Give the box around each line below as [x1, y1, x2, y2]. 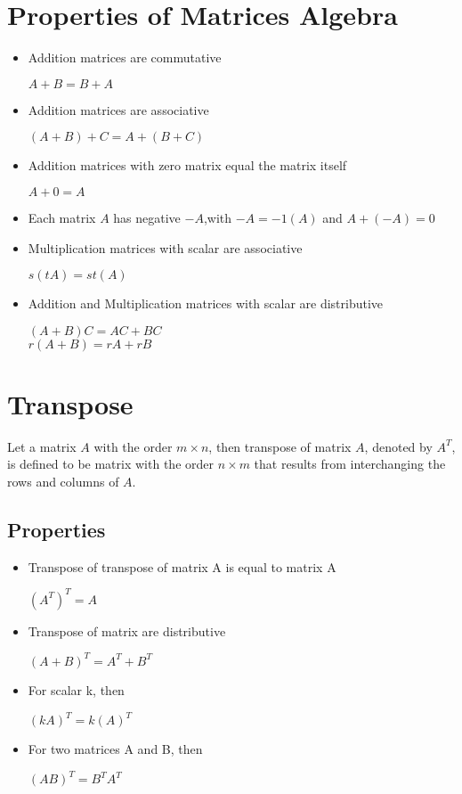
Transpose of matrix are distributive [28, 621, 226, 640]
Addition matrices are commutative [28, 48, 222, 67]
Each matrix [28, 208, 96, 226]
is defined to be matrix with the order [7, 454, 214, 473]
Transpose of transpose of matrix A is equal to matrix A [28, 557, 336, 576]
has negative [113, 208, 181, 226]
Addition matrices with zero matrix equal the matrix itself [28, 156, 347, 175]
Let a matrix [7, 437, 77, 455]
